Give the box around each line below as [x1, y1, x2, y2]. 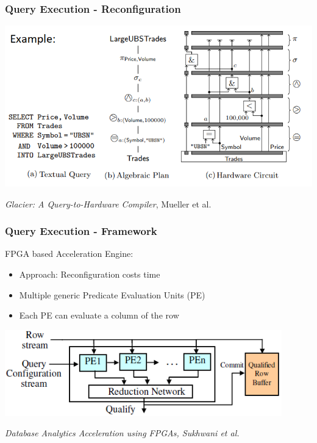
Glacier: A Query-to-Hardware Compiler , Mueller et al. [5, 197, 212, 210]
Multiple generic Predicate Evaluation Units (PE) [19, 288, 205, 301]
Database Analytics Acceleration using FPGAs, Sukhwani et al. [5, 427, 240, 439]
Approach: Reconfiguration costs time [19, 268, 160, 281]
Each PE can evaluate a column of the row [19, 309, 179, 322]
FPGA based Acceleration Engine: [5, 247, 134, 260]
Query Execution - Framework [5, 223, 157, 239]
